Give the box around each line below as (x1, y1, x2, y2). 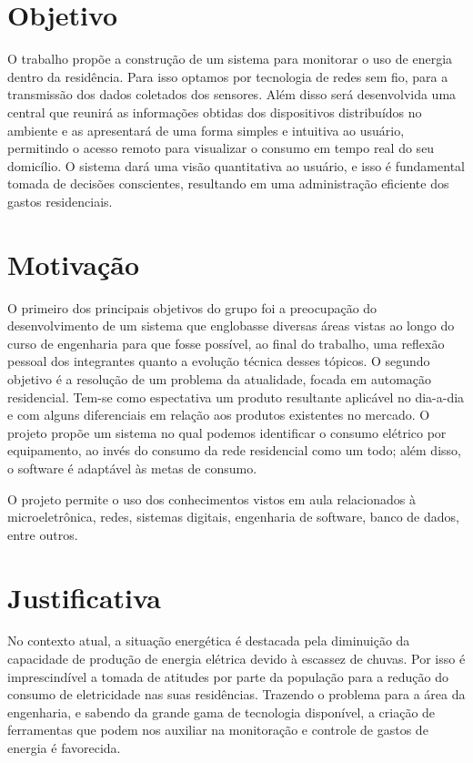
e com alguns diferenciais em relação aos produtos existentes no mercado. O (7, 405, 430, 424)
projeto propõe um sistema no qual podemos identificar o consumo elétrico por (7, 422, 447, 442)
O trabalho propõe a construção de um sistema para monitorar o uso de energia (7, 49, 453, 68)
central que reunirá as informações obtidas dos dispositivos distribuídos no (7, 102, 422, 121)
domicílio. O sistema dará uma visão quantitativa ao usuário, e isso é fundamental (7, 156, 465, 175)
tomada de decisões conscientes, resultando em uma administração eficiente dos (7, 174, 449, 193)
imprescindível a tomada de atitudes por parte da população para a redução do (7, 666, 448, 686)
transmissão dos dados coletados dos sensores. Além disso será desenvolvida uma (7, 85, 457, 104)
